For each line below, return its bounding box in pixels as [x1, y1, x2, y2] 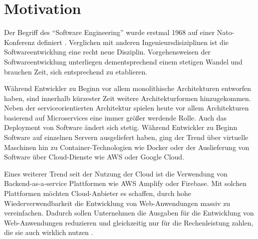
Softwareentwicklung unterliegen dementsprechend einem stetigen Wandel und [4, 56, 243, 66]
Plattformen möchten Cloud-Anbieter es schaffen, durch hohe [4, 188, 191, 198]
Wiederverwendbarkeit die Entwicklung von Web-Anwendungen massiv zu [4, 197, 231, 208]
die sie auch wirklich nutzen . [4, 227, 93, 237]
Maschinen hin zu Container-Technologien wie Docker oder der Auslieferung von [4, 141, 250, 152]
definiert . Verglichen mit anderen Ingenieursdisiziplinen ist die [37, 36, 229, 47]
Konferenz [4, 36, 35, 47]
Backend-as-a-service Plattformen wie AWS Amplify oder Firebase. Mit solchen [4, 178, 247, 188]
